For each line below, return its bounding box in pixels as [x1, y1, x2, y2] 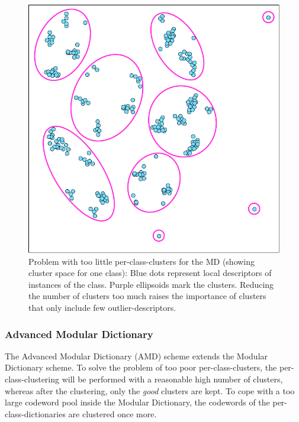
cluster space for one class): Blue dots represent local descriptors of [28, 267, 272, 279]
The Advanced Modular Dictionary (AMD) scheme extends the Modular [5, 349, 268, 362]
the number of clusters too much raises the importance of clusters [28, 290, 266, 302]
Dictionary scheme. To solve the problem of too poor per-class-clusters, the [5, 361, 277, 374]
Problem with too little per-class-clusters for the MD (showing [28, 255, 255, 267]
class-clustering [5, 373, 60, 385]
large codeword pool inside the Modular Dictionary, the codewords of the [5, 396, 270, 408]
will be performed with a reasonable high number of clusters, [62, 373, 283, 385]
